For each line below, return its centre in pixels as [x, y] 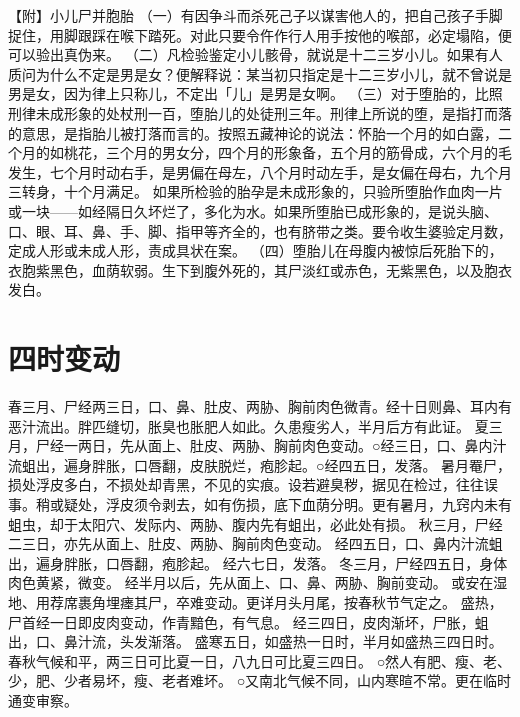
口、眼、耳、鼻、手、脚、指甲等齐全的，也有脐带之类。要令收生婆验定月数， [260, 230]
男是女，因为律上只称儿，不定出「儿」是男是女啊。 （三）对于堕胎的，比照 [255, 93]
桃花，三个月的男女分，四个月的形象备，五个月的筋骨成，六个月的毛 [287, 152]
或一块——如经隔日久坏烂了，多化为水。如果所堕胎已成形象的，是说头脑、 [253, 210]
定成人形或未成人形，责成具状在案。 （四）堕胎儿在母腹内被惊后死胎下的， [255, 250]
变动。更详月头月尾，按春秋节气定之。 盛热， [353, 601]
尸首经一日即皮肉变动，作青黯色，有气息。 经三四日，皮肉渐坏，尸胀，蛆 [248, 621]
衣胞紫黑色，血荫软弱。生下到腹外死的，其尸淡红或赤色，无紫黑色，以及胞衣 [260, 269]
